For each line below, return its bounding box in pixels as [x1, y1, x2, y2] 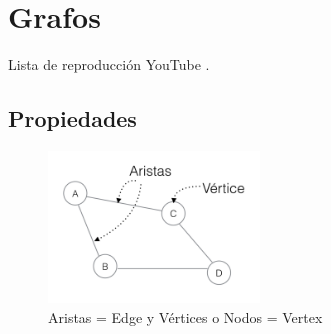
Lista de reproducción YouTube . [8, 54, 210, 75]
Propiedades [8, 103, 137, 134]
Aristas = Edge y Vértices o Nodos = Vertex [48, 306, 323, 327]
